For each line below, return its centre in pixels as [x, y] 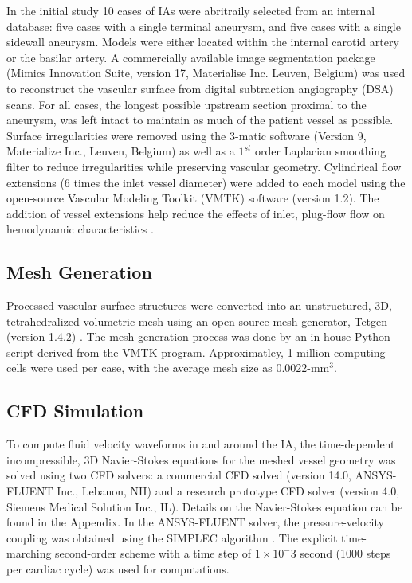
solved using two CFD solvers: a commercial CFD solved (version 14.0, [179, 475]
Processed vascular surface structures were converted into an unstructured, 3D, [199, 305]
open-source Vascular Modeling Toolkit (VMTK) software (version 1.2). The [193, 198]
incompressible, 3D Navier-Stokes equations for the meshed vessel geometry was [201, 459]
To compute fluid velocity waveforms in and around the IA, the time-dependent [201, 444]
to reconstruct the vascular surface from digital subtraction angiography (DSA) [200, 88]
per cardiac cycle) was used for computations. [118, 569]
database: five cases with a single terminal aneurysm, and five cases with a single [204, 26]
